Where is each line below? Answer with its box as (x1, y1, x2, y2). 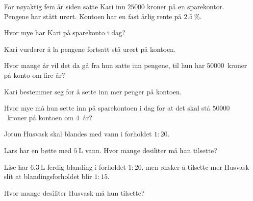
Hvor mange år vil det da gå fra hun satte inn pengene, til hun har (4, 60, 205, 70)
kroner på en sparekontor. (147, 1, 225, 11)
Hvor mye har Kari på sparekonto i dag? (4, 27, 126, 38)
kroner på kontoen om (7, 112, 74, 122)
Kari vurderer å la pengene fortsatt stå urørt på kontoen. (4, 44, 176, 54)
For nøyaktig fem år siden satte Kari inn (4, 1, 126, 11)
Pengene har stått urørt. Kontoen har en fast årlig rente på (4, 11, 182, 21)
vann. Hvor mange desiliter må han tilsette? (85, 145, 217, 155)
